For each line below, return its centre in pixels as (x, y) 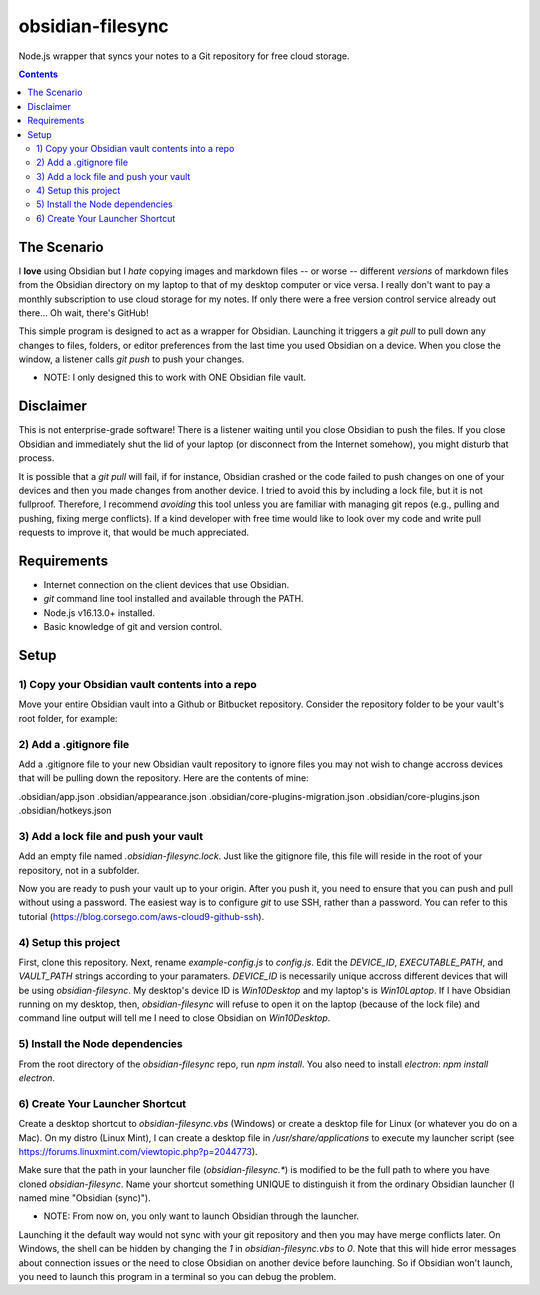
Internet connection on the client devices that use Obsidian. (166, 585)
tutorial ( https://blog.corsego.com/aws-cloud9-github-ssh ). (141, 916)
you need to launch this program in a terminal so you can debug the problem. (177, 1277)
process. (36, 458)
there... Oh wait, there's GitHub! (83, 312)
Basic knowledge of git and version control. (133, 627)
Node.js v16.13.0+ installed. (99, 612)
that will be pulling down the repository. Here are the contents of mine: (163, 778)
